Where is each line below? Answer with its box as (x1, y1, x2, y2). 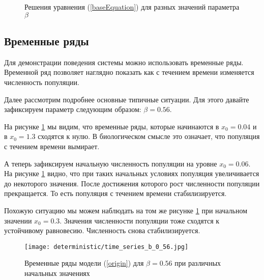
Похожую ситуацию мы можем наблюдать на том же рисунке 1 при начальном (4, 205, 248, 215)
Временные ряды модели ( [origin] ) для (24, 258, 144, 268)
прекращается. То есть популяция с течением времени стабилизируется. (4, 188, 227, 199)
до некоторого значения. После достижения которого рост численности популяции (4, 178, 260, 188)
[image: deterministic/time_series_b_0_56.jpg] (24, 243, 189, 250)
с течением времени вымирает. (4, 141, 100, 151)
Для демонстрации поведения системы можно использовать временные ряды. (4, 57, 244, 67)
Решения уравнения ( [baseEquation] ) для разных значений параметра (24, 2, 240, 12)
